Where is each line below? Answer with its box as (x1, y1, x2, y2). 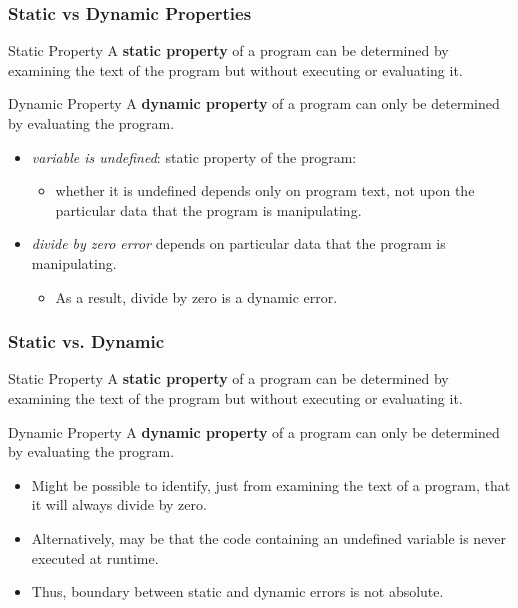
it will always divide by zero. (31, 494, 207, 515)
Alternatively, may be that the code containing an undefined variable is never (31, 527, 507, 548)
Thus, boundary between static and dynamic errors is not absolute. (31, 581, 444, 602)
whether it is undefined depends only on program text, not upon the (55, 180, 475, 201)
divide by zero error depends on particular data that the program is (31, 233, 446, 254)
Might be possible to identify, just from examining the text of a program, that (31, 474, 511, 495)
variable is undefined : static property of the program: (31, 146, 357, 167)
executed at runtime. (31, 547, 159, 568)
